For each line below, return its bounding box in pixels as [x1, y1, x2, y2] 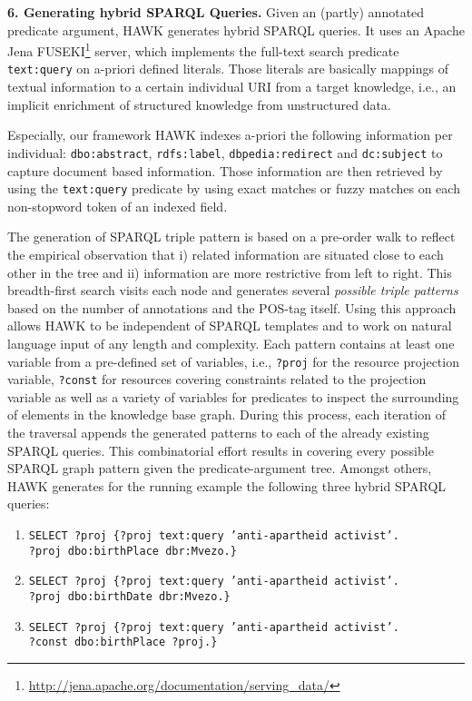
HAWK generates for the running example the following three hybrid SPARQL [7, 476, 447, 495]
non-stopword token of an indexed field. [7, 196, 228, 215]
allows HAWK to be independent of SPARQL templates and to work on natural [7, 316, 452, 335]
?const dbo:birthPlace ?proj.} [28, 636, 218, 649]
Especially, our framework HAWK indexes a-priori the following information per [7, 125, 453, 144]
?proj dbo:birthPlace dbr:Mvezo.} [28, 544, 237, 558]
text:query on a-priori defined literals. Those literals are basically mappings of [7, 59, 448, 78]
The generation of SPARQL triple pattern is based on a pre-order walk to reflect [7, 227, 456, 246]
